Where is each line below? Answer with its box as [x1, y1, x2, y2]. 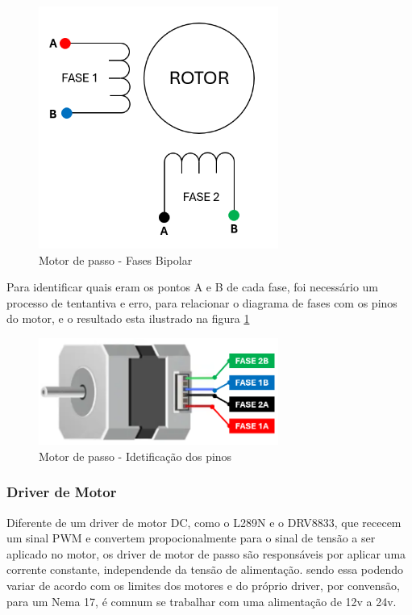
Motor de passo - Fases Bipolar [39, 251, 193, 268]
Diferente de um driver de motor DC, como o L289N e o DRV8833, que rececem [6, 513, 402, 530]
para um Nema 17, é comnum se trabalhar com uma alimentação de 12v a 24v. [6, 592, 397, 609]
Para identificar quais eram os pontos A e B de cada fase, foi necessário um [6, 278, 379, 295]
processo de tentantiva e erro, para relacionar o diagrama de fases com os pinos [6, 294, 397, 311]
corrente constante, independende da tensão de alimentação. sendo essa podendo [6, 561, 403, 578]
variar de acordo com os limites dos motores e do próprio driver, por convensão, [6, 577, 400, 594]
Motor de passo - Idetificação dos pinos [39, 447, 232, 464]
